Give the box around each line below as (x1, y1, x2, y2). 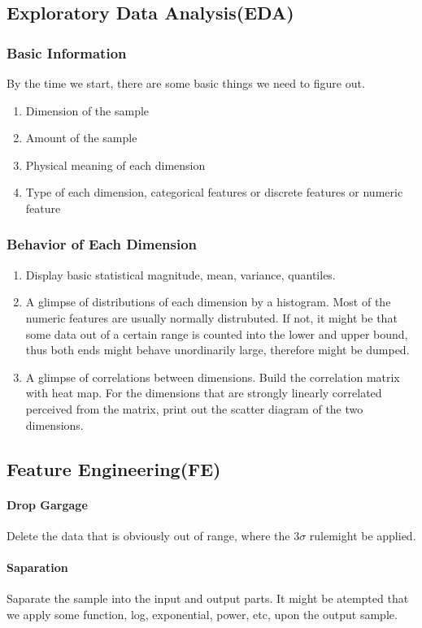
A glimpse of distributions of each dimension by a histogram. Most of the (25, 293, 391, 310)
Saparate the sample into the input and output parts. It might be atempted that (7, 590, 409, 607)
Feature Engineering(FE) (7, 456, 221, 481)
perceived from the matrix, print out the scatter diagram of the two (25, 400, 363, 417)
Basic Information (7, 42, 127, 63)
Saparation (7, 558, 68, 575)
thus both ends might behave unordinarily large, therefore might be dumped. (25, 341, 410, 358)
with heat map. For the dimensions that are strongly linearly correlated (25, 384, 382, 401)
